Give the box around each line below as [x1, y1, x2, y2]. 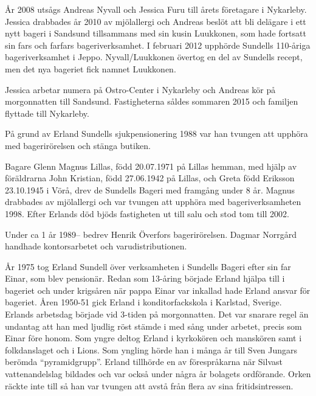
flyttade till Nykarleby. [5, 106, 89, 119]
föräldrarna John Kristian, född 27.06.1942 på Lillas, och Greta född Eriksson [5, 172, 295, 184]
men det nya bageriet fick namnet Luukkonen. [5, 62, 176, 75]
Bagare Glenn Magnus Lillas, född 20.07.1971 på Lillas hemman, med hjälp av [5, 159, 297, 172]
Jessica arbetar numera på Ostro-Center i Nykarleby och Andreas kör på [5, 83, 276, 96]
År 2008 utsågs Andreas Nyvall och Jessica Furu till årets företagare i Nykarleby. [5, 3, 307, 15]
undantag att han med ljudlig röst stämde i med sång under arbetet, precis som [5, 319, 302, 332]
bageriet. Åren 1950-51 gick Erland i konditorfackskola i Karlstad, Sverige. [5, 296, 282, 308]
